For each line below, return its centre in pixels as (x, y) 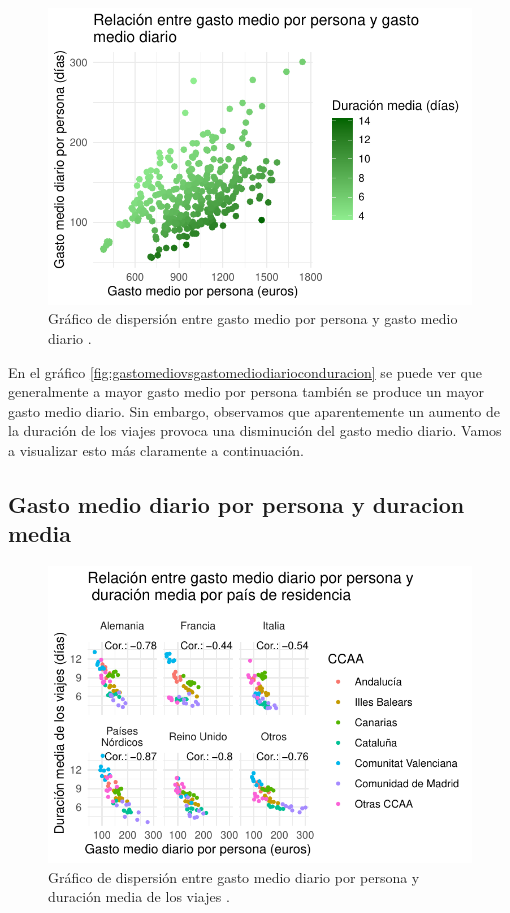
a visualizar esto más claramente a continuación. (156, 449)
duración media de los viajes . (139, 896)
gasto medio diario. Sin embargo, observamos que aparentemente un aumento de (254, 410)
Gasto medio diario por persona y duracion (236, 503)
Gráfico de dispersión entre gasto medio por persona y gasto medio (253, 318)
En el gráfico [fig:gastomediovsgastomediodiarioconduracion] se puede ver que (245, 371)
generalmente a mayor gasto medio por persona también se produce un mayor (246, 391)
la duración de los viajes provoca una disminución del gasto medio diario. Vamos (255, 430)
